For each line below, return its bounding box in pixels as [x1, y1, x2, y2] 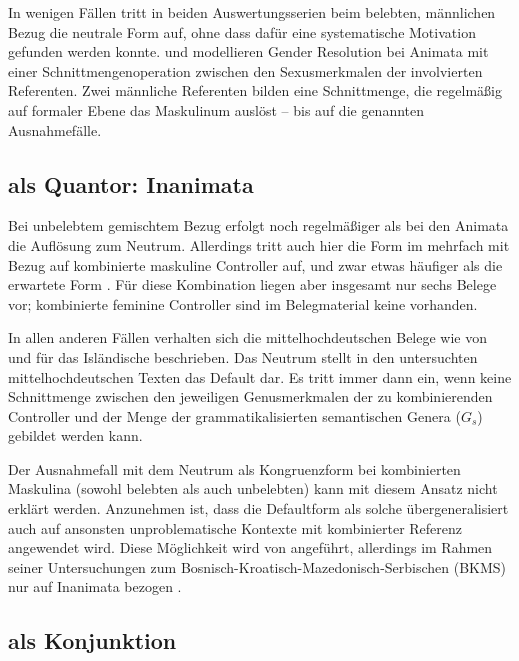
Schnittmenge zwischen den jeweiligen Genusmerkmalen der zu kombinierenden [8, 386, 493, 407]
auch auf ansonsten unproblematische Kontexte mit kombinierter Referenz [8, 517, 463, 538]
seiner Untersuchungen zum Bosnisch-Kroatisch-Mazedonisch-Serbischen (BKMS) [8, 556, 507, 577]
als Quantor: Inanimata [8, 168, 254, 199]
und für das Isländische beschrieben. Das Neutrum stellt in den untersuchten [8, 346, 478, 367]
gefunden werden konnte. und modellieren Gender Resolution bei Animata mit [8, 41, 489, 62]
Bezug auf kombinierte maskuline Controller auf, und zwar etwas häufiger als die [8, 254, 503, 275]
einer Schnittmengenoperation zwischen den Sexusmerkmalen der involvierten [8, 60, 483, 81]
